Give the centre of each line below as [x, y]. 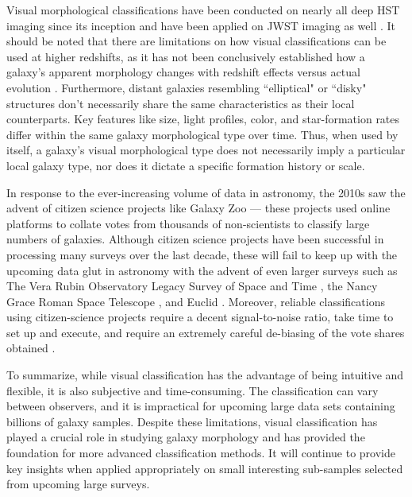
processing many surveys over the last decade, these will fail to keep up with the [202, 254]
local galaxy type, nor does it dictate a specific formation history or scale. [186, 165]
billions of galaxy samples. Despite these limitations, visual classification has [192, 421]
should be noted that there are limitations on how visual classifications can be [196, 41]
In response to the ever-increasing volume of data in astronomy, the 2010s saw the [206, 192]
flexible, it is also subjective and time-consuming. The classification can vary [193, 390]
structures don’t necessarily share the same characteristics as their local [181, 103]
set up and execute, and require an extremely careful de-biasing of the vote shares [206, 332]
